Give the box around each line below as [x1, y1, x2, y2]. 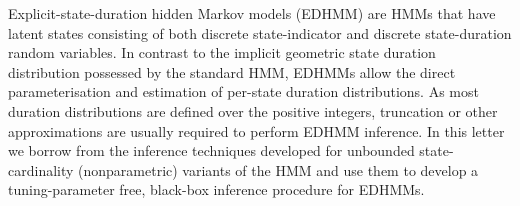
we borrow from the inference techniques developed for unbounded [8, 140, 415, 161]
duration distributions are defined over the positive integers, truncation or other [8, 100, 498, 121]
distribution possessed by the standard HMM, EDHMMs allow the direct [8, 61, 456, 82]
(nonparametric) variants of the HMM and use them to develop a [78, 159, 479, 180]
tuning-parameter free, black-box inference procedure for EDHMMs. [8, 179, 425, 200]
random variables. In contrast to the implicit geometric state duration [8, 42, 436, 63]
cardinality [8, 159, 74, 180]
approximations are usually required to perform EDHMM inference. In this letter [8, 120, 505, 141]
